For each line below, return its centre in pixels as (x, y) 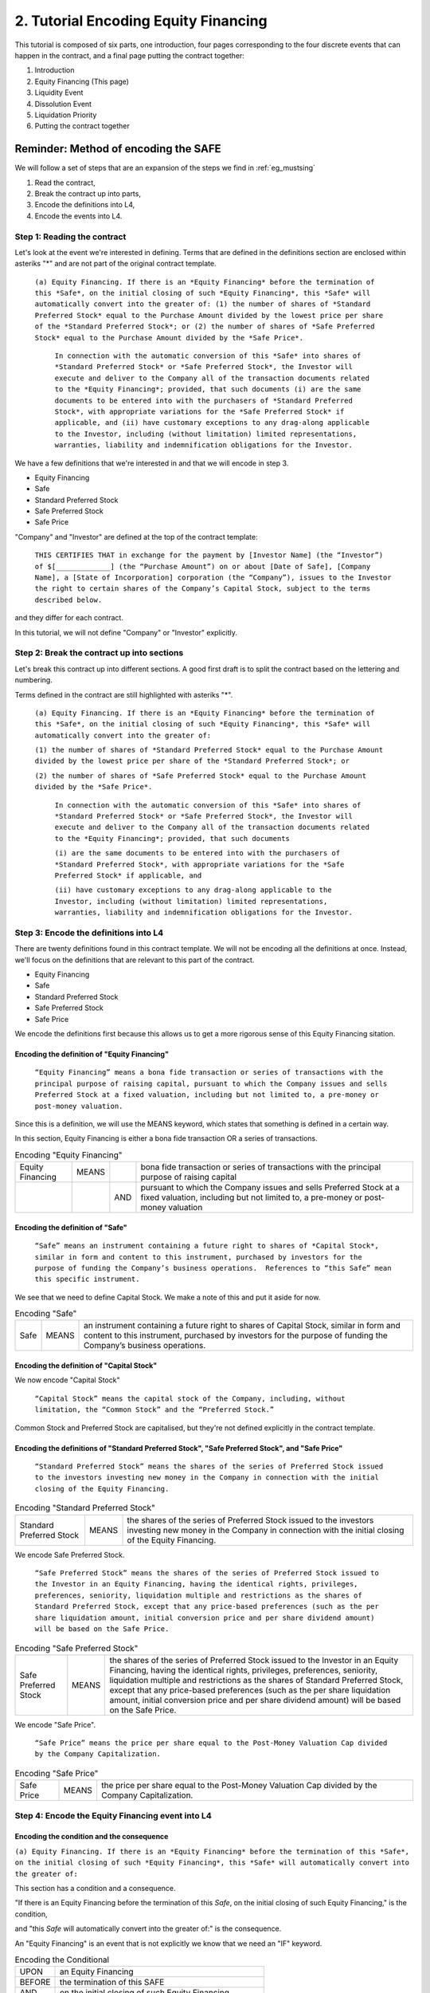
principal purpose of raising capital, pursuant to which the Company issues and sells (211, 1083)
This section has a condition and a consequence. (95, 1888)
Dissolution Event (63, 104)
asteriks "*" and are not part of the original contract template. (115, 264)
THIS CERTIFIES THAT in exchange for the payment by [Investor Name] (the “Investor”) (209, 555)
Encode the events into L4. (78, 216)
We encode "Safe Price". (55, 1724)
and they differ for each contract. (69, 618)
